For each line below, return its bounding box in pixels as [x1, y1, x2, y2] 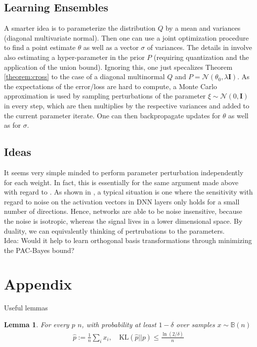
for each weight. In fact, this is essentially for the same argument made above [4, 177, 239, 187]
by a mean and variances [165, 23, 241, 33]
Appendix [4, 274, 72, 294]
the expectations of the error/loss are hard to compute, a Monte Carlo [4, 81, 217, 91]
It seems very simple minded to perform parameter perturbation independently [4, 167, 244, 177]
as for [4, 120, 21, 130]
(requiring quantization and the [153, 51, 249, 62]
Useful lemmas [4, 302, 48, 313]
